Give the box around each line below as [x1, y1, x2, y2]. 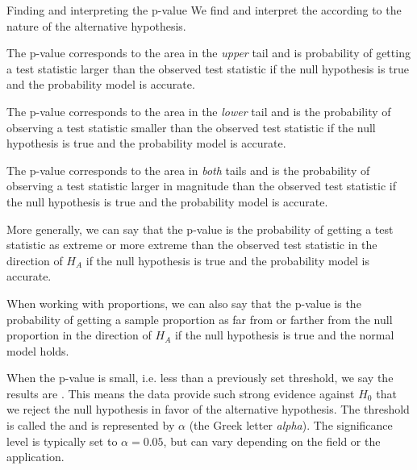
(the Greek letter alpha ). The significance [189, 417, 393, 434]
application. [6, 448, 65, 465]
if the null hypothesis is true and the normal [174, 327, 394, 343]
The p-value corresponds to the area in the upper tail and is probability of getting [6, 44, 411, 61]
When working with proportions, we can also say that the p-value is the [6, 294, 361, 311]
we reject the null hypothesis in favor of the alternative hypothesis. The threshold [6, 401, 410, 418]
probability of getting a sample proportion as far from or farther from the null [6, 310, 393, 327]
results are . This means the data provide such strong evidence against [6, 385, 355, 401]
